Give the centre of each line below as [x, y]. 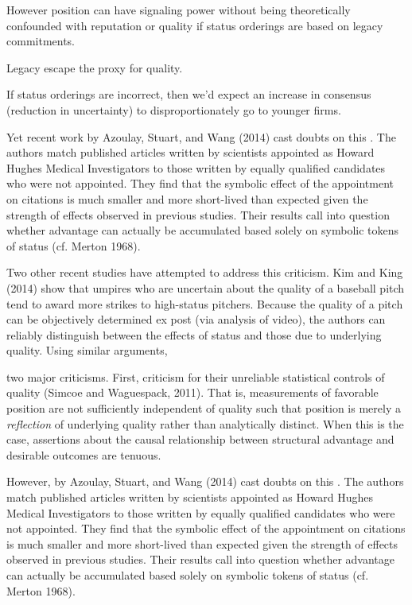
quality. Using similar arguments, [87, 350]
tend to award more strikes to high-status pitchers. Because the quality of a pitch [205, 303]
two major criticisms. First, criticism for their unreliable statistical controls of [196, 376]
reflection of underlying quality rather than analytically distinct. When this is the [205, 423]
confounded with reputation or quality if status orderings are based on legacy [195, 25]
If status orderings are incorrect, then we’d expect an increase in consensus [189, 94]
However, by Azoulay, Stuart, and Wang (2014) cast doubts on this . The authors [205, 481]
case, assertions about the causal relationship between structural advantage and [200, 439]
